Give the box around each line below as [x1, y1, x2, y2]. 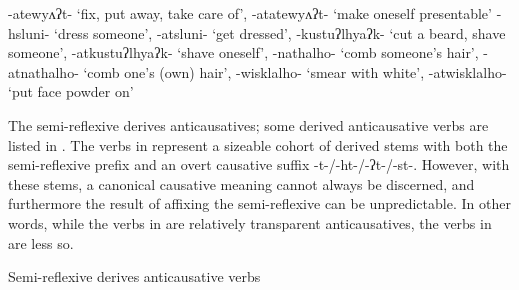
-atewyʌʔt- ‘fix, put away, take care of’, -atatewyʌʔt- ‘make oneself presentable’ [8, 3, 492, 23]
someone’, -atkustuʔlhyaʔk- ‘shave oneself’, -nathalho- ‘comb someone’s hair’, [8, 42, 479, 63]
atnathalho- [8, 61, 79, 82]
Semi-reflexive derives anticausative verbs [8, 266, 261, 287]
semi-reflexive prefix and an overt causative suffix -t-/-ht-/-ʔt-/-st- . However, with [8, 154, 510, 175]
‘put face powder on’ [8, 81, 134, 102]
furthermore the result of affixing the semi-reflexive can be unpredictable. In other [8, 193, 511, 214]
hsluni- [8, 22, 50, 43]
